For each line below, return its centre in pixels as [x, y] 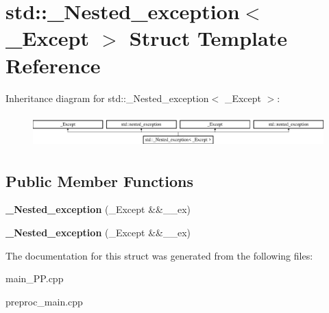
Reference [53, 65]
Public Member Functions [99, 180]
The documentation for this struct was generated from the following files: [159, 255]
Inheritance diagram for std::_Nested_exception [107, 98]
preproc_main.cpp [44, 301]
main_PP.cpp [35, 278]
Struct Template [208, 38]
